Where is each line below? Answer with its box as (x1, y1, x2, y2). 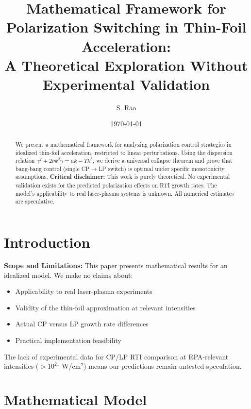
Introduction (4, 232, 90, 252)
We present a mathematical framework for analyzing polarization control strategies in (15, 140, 232, 148)
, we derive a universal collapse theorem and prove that (93, 156, 233, 165)
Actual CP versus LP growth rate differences (15, 319, 149, 329)
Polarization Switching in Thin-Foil (6, 17, 247, 37)
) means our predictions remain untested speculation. (84, 361, 242, 371)
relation (15, 156, 35, 165)
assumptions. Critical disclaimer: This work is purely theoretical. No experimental (15, 172, 230, 181)
